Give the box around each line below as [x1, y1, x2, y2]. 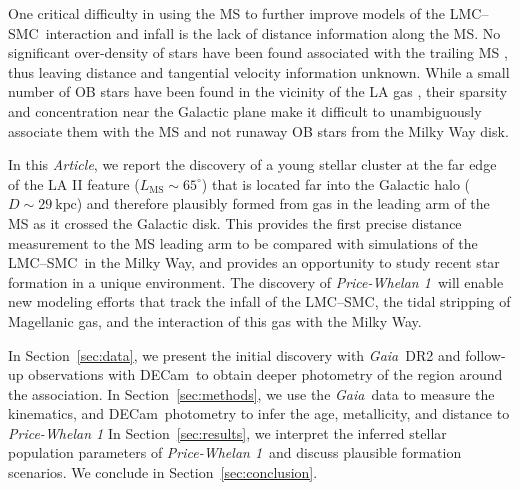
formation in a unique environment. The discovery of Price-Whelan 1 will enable [8, 271, 504, 292]
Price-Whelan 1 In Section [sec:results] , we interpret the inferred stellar [8, 422, 447, 443]
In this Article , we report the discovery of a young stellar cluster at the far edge [8, 154, 497, 175]
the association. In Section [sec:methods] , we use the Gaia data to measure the [8, 383, 495, 404]
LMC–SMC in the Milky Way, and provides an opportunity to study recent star [8, 252, 500, 273]
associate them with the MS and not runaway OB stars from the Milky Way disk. [8, 120, 509, 141]
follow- [465, 344, 506, 365]
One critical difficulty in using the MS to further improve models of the [8, 3, 446, 23]
